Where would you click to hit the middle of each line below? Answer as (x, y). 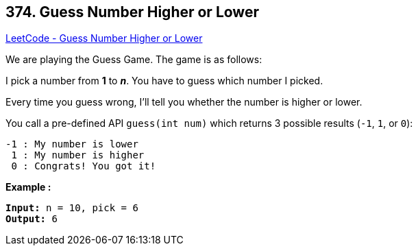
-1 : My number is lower (72, 144)
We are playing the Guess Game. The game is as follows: (134, 60)
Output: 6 (32, 219)
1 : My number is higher (78, 155)
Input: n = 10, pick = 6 (72, 208)
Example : (28, 187)
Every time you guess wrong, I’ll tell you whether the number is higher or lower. (184, 102)
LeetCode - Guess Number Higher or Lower (104, 38)
